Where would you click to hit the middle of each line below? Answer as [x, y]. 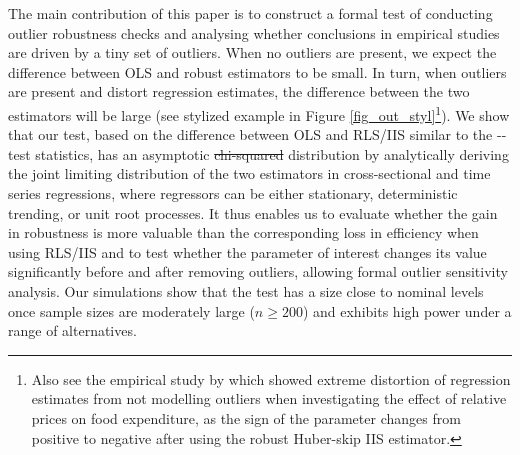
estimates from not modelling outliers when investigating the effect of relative [269, 398]
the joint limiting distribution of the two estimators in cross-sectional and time [249, 173]
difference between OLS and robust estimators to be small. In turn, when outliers [257, 71]
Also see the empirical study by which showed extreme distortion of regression [271, 378]
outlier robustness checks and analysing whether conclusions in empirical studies [254, 32]
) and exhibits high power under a [407, 310]
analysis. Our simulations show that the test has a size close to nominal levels [246, 290]
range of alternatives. [72, 330]
